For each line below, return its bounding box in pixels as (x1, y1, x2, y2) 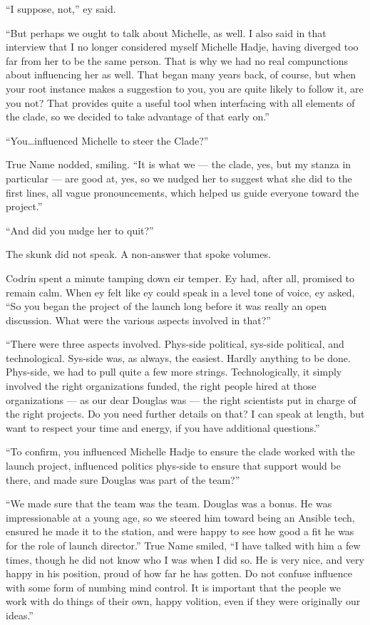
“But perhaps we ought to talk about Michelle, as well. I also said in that (6, 25, 327, 40)
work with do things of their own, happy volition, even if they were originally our (6, 594, 361, 609)
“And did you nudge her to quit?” (6, 222, 154, 237)
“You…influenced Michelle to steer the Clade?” (6, 133, 209, 148)
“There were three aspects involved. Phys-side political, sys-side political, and (6, 336, 344, 351)
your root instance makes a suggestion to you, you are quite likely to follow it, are (6, 81, 364, 95)
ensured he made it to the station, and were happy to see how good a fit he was (6, 524, 354, 539)
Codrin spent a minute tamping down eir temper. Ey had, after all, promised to (6, 270, 355, 285)
